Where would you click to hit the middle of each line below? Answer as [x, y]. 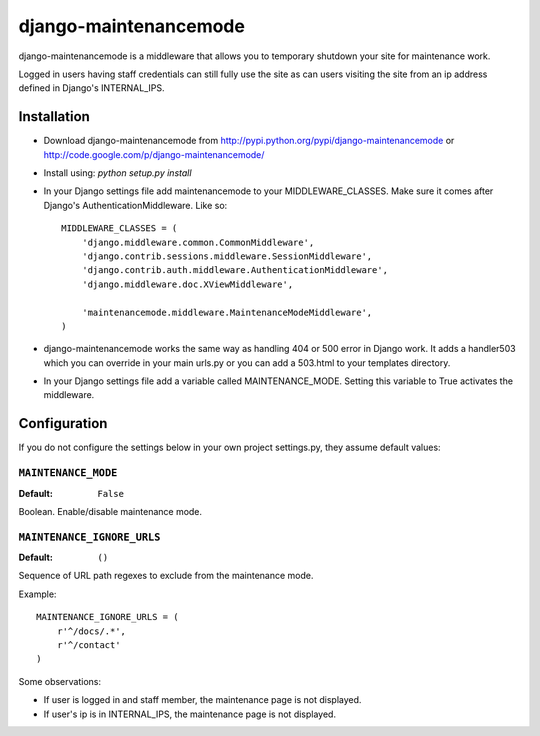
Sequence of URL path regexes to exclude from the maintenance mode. [166, 576]
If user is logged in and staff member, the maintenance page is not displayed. [202, 700]
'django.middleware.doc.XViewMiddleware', [187, 284]
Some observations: [60, 681]
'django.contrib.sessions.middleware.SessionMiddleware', [227, 256]
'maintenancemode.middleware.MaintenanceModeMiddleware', [227, 312]
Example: [37, 594]
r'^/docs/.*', [91, 631]
